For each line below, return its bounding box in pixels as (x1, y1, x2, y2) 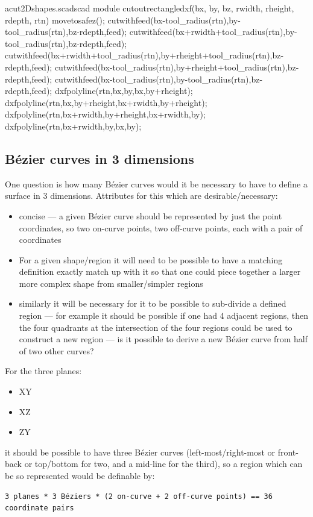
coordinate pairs (5, 504, 74, 513)
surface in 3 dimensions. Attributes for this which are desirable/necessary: (5, 189, 278, 202)
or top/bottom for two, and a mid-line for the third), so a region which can (24, 457, 303, 470)
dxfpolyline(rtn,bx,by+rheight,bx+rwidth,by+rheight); (5, 96, 207, 108)
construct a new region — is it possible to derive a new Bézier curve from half (19, 333, 308, 345)
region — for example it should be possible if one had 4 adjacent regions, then (19, 309, 308, 322)
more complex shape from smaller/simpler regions (19, 277, 203, 289)
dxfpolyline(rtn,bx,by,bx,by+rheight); (54, 84, 193, 97)
